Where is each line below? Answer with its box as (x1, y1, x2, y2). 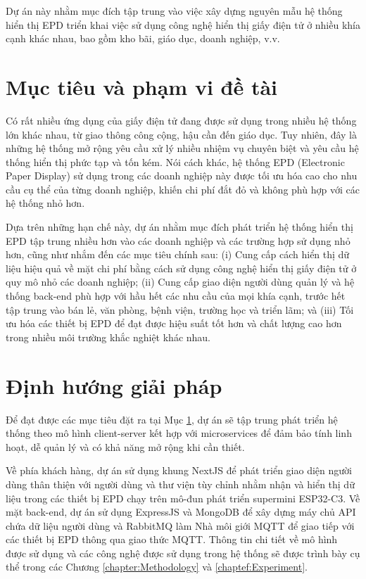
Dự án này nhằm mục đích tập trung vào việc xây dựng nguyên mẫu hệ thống (6, 4, 343, 18)
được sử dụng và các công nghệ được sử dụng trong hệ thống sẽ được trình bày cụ (6, 545, 360, 560)
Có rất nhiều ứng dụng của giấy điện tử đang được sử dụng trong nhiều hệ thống (6, 113, 357, 127)
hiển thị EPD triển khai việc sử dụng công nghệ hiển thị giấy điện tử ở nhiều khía (6, 17, 360, 32)
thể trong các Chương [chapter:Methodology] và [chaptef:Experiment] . (6, 559, 308, 574)
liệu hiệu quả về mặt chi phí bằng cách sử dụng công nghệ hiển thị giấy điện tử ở (6, 260, 357, 275)
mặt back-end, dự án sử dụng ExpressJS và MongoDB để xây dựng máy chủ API (6, 504, 356, 519)
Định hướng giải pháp (6, 371, 222, 400)
